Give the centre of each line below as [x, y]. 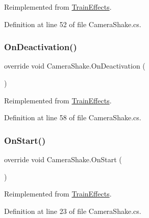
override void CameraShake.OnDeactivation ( [75, 66]
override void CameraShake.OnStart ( [63, 159]
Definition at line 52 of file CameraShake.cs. [73, 24]
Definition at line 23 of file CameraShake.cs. [73, 211]
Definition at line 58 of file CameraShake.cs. [73, 117]
